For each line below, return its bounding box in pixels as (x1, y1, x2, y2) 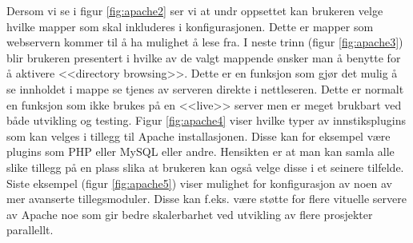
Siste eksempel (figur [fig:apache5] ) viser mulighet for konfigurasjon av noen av (6, 174, 392, 191)
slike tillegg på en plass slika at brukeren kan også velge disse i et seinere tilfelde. (6, 158, 404, 175)
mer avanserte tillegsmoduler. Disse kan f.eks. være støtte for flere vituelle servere (6, 190, 407, 207)
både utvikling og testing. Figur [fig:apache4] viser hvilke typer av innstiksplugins (6, 112, 406, 129)
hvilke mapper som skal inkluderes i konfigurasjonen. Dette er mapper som (6, 18, 374, 34)
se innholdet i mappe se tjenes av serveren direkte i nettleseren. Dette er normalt (6, 80, 404, 97)
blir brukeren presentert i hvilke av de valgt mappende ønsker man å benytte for (6, 49, 401, 66)
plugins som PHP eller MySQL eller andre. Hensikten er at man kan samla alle (6, 143, 395, 160)
